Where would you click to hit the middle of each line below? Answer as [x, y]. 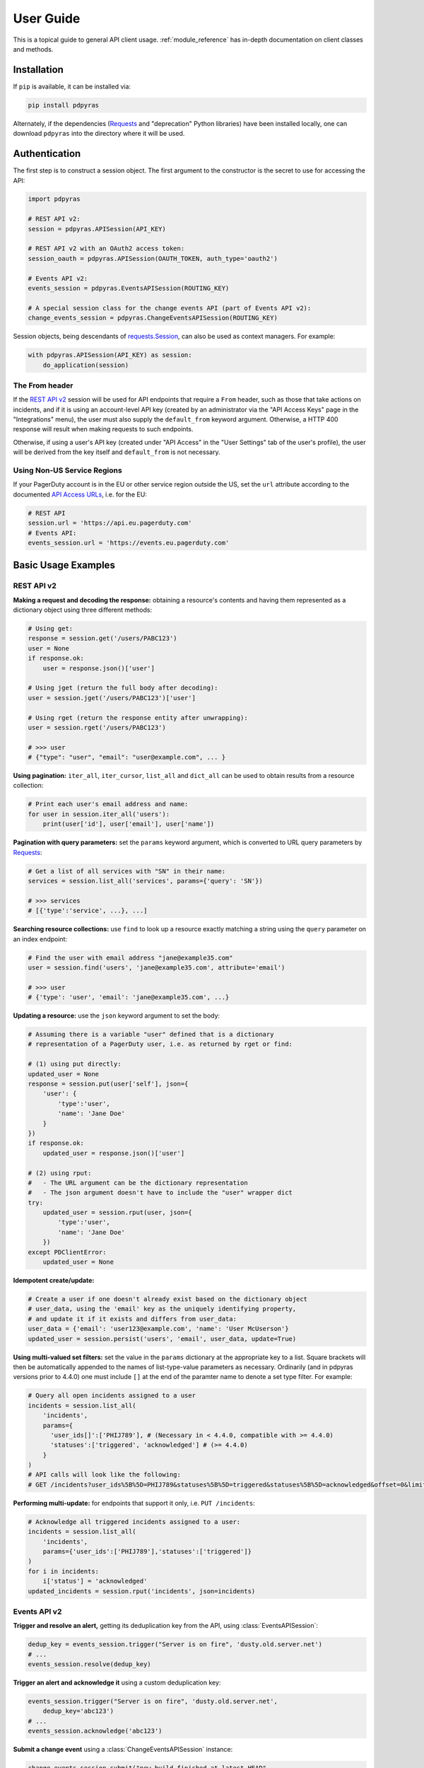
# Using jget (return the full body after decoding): [123, 688]
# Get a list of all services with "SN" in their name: [127, 871]
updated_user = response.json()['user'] [114, 1153]
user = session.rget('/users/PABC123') [97, 727]
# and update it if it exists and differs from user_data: [132, 1319]
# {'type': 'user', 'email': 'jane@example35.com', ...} [129, 998]
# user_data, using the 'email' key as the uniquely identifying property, [162, 1309]
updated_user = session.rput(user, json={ [117, 1212]
